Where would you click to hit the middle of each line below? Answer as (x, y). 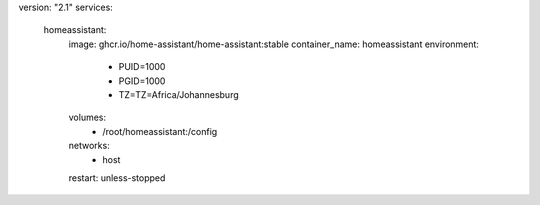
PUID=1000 (142, 67)
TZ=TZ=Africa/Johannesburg (178, 94)
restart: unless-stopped (117, 177)
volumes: (87, 117)
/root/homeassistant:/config (160, 131)
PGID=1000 (142, 81)
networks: (89, 146)
